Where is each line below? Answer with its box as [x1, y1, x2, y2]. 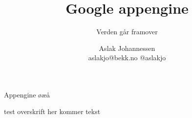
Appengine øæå [4, 89, 50, 99]
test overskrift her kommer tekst [4, 106, 101, 116]
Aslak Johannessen [99, 43, 155, 53]
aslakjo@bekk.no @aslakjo [88, 52, 166, 63]
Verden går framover [96, 26, 158, 37]
